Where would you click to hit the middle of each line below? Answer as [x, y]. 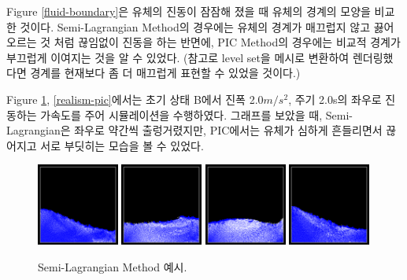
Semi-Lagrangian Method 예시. [113, 266]
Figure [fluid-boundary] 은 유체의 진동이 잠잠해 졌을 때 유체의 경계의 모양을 [189, 11]
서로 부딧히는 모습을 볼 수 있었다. [122, 145]
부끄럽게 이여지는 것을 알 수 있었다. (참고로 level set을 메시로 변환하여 [178, 57]
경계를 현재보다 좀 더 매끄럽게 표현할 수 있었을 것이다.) [165, 73]
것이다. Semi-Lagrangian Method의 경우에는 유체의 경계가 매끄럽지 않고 [195, 26]
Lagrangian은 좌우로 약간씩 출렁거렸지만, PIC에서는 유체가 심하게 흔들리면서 [194, 130]
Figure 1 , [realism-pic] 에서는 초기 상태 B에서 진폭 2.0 [135, 99]
